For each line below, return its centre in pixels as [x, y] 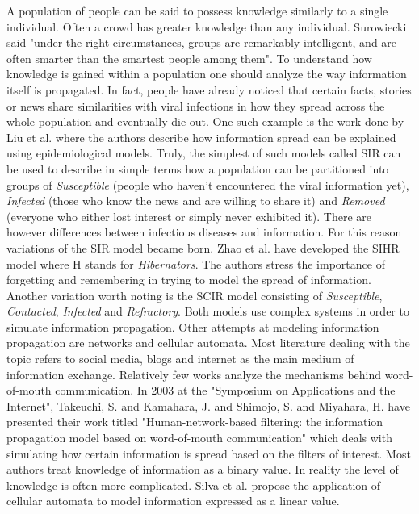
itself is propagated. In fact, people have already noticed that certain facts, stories [209, 89]
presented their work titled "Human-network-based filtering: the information [195, 422]
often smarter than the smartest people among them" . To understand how [189, 58]
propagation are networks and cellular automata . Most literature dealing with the [208, 343]
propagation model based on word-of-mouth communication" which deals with [199, 438]
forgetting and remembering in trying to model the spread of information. [189, 280]
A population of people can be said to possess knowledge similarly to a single [197, 10]
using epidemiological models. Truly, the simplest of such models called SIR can [204, 153]
